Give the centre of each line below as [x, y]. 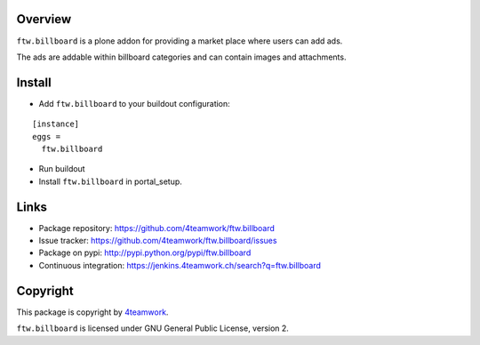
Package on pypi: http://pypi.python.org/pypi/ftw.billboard [145, 253]
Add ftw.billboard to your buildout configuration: [134, 103]
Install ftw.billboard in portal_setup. [110, 181]
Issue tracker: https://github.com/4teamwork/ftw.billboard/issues [158, 241]
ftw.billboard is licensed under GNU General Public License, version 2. [152, 328]
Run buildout [62, 169]
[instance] [56, 124]
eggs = [47, 136]
